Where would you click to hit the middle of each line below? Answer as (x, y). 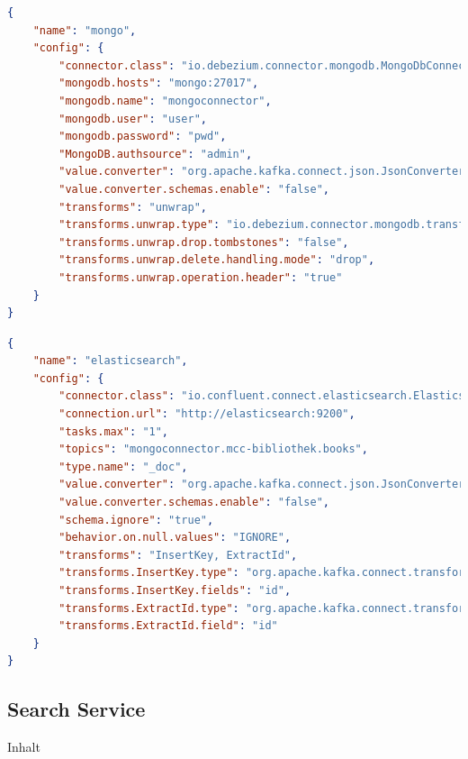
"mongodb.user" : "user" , (133, 119)
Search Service (76, 709)
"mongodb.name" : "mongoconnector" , (165, 101)
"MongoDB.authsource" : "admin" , (156, 154)
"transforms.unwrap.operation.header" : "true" (201, 277)
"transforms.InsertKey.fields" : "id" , (175, 590)
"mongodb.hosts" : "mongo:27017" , (159, 83)
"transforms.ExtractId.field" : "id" (168, 626)
